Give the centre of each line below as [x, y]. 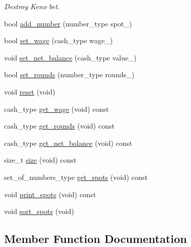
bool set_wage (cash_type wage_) [59, 40]
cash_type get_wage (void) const [57, 109]
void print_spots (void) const [50, 194]
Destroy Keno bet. [32, 6]
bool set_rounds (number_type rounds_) [69, 74]
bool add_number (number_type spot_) [68, 23]
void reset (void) [30, 91]
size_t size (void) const [40, 160]
